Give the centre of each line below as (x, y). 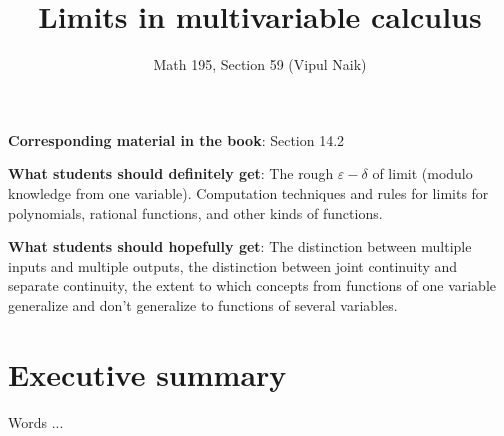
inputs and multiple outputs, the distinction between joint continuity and (233, 265)
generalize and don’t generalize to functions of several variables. (203, 304)
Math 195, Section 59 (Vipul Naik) (260, 64)
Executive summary (147, 373)
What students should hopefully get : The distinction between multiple (240, 246)
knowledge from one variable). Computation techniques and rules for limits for (248, 192)
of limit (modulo (422, 173)
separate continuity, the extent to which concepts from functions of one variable (252, 285)
